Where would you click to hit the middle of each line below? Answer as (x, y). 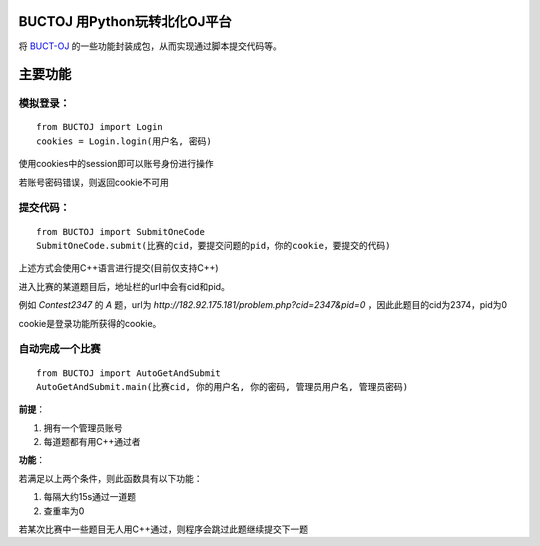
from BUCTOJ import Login (100, 127)
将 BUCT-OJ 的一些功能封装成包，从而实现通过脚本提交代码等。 (150, 46)
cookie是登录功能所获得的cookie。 (90, 323)
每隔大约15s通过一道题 (90, 497)
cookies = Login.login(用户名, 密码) (124, 141)
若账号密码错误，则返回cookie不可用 (94, 182)
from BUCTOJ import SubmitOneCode (120, 231)
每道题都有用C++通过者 (92, 442)
